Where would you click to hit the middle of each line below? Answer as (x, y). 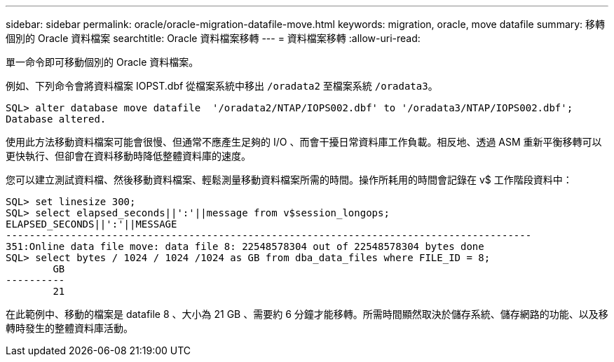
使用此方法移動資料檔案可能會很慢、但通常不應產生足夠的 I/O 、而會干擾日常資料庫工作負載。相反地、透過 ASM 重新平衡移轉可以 (304, 142)
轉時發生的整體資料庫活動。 (69, 328)
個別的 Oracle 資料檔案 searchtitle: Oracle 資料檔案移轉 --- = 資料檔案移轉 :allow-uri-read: (213, 38)
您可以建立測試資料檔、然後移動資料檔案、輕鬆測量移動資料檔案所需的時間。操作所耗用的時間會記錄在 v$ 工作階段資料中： (289, 180)
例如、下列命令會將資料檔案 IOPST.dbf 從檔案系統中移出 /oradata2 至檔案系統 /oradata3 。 (222, 86)
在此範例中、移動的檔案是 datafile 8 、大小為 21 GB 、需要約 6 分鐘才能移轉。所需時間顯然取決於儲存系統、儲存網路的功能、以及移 (307, 314)
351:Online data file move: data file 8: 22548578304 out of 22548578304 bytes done (245, 246)
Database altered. (56, 119)
